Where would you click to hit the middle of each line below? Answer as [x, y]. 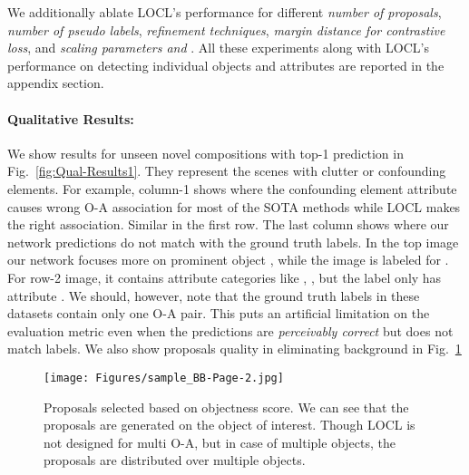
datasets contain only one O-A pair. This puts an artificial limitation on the [219, 313]
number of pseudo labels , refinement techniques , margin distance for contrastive [226, 29]
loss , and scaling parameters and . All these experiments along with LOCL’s [218, 48]
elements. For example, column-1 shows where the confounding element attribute [232, 188]
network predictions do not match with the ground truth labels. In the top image [233, 242]
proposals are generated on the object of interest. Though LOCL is [230, 425]
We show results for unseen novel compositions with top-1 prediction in [205, 153]
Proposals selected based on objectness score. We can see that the [226, 407]
